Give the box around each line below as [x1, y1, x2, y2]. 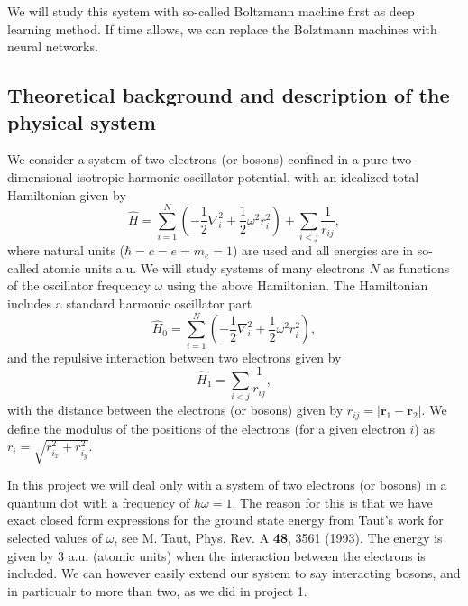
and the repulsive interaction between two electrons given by [7, 347, 342, 366]
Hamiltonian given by [7, 185, 126, 204]
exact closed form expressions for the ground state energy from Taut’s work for [7, 510, 444, 529]
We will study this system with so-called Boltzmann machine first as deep [7, 2, 415, 20]
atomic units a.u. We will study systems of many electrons [42, 258, 365, 277]
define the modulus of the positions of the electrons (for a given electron [7, 418, 406, 437]
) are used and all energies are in [233, 241, 414, 260]
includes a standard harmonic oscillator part [7, 294, 252, 313]
